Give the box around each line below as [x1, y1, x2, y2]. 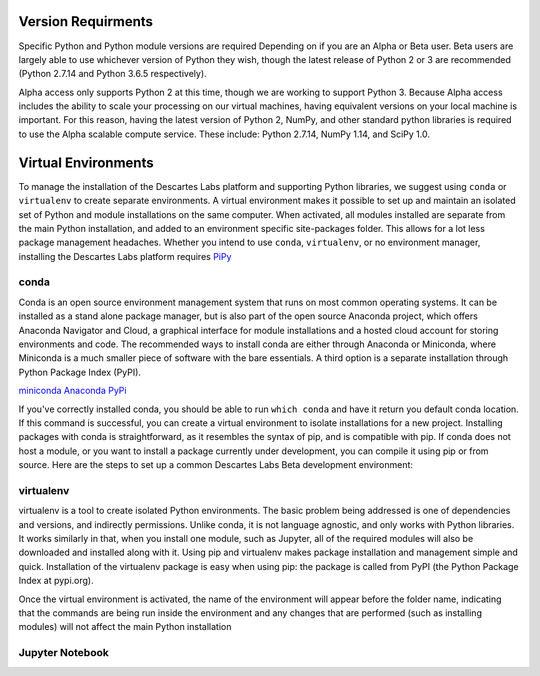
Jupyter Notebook [18, 646, 109, 660]
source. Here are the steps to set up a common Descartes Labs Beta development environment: [18, 459, 414, 471]
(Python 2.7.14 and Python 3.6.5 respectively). [18, 68, 207, 80]
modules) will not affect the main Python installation [18, 621, 232, 633]
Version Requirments [18, 13, 154, 30]
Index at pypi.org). [18, 575, 94, 587]
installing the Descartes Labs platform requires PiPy [18, 250, 232, 262]
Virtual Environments [18, 154, 154, 171]
